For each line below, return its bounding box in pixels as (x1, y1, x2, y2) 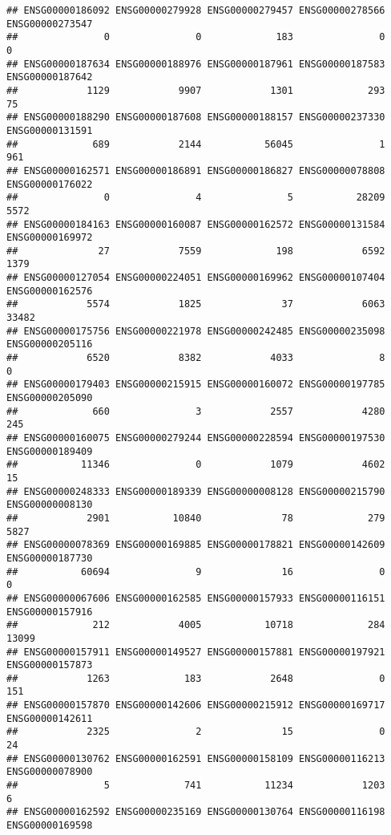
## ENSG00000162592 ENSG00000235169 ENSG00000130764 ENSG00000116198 (6, 806, 385, 818)
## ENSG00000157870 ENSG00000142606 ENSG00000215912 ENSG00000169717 (6, 699, 385, 711)
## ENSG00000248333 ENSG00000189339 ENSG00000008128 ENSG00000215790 (6, 485, 385, 497)
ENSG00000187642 (6, 71, 93, 83)
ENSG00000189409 (6, 445, 93, 457)
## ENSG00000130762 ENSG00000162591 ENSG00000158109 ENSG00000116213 (6, 752, 385, 764)
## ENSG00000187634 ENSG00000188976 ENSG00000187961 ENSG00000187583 (6, 58, 385, 70)
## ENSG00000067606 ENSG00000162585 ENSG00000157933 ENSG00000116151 (6, 592, 385, 604)
